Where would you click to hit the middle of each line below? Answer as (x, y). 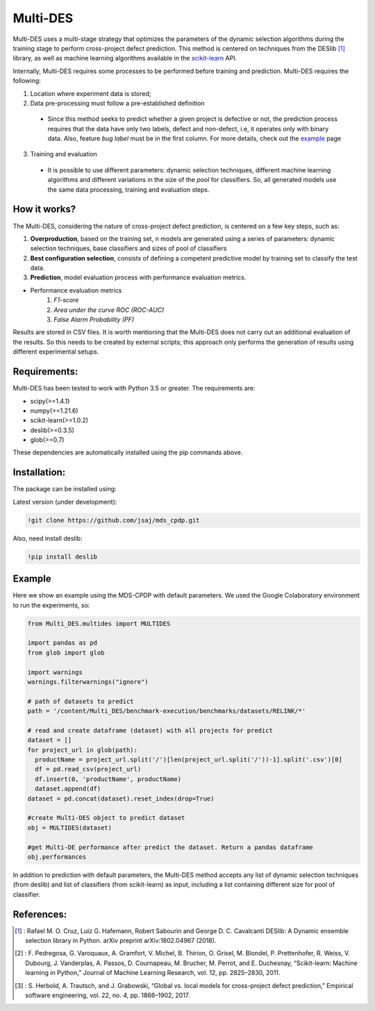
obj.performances (57, 857)
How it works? (44, 209)
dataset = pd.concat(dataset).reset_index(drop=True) (121, 798)
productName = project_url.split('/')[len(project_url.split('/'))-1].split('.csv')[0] (189, 760)
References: (40, 914)
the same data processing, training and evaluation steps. (128, 189)
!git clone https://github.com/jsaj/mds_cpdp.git (114, 520)
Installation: (39, 472)
